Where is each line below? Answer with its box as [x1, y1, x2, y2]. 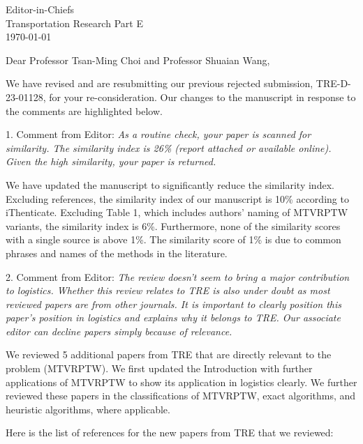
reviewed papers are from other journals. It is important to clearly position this [6, 296, 341, 311]
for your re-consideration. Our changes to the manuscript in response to [49, 89, 356, 104]
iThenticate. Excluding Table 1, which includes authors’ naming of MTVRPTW [6, 205, 348, 220]
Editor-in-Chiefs [6, 2, 74, 16]
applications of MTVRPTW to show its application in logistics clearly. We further [6, 374, 357, 389]
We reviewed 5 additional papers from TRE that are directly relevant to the [6, 347, 332, 362]
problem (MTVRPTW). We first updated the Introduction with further [6, 361, 313, 376]
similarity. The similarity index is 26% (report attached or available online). [6, 140, 332, 155]
